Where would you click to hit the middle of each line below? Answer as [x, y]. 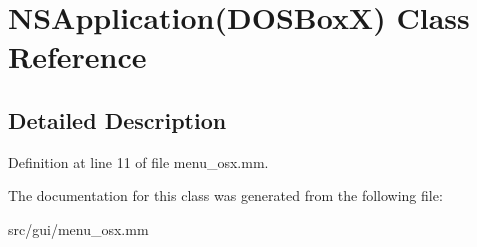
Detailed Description [117, 119]
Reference [77, 56]
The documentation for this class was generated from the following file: [225, 195]
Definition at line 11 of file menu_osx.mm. [138, 161]
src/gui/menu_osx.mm [78, 228]
